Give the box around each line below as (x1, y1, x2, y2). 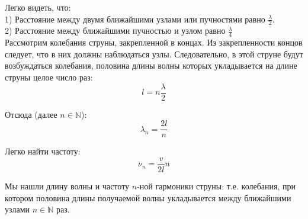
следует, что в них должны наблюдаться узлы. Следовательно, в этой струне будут (5, 47, 303, 60)
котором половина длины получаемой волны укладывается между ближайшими (5, 191, 291, 204)
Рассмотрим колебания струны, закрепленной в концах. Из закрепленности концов (5, 36, 303, 49)
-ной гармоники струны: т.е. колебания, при (137, 180, 296, 192)
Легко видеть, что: (5, 1, 71, 13)
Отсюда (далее (5, 108, 57, 120)
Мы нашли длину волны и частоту (5, 180, 130, 192)
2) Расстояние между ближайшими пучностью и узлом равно (5, 24, 226, 37)
